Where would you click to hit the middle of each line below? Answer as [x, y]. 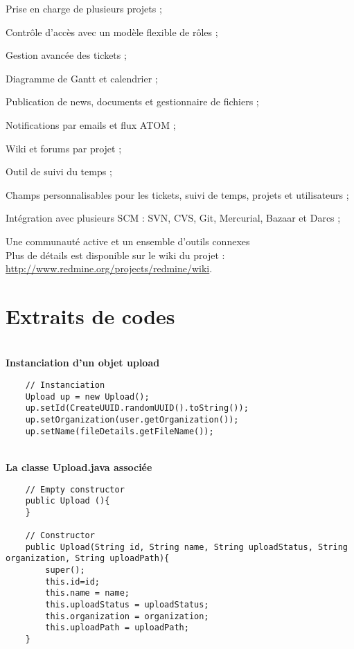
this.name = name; [87, 593]
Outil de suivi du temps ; [59, 171]
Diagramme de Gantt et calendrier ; [82, 78]
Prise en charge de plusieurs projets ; [84, 8]
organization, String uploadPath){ [88, 559]
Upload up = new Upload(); [87, 397]
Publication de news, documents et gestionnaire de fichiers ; [132, 101]
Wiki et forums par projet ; [64, 148]
